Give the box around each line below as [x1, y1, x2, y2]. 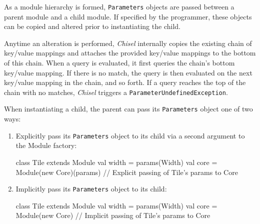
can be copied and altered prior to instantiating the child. [4, 21, 180, 31]
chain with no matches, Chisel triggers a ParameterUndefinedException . [4, 86, 228, 97]
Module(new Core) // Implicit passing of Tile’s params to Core [15, 210, 210, 220]
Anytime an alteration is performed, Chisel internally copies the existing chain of [4, 37, 252, 48]
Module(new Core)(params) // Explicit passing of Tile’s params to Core [15, 166, 238, 177]
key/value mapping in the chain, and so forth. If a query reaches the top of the [4, 77, 246, 87]
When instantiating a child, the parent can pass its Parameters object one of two [4, 103, 253, 114]
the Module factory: [15, 140, 77, 150]
